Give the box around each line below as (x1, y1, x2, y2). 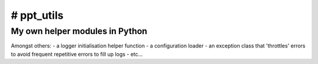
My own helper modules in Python (11, 26, 147, 36)
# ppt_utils (11, 9, 64, 22)
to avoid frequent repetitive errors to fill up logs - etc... (11, 50, 143, 58)
